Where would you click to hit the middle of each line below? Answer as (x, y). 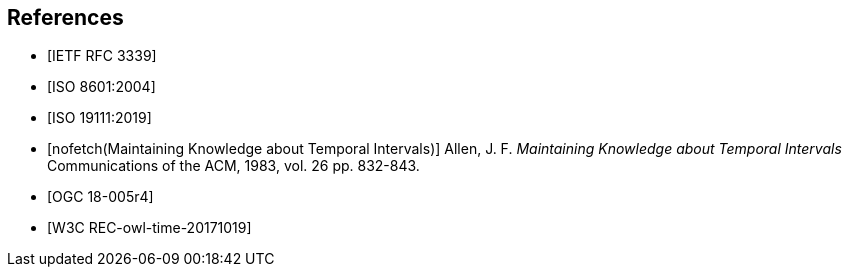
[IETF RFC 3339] (102, 56)
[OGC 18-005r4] (100, 197)
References (65, 17)
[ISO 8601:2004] (101, 87)
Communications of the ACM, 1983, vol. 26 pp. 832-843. (233, 166)
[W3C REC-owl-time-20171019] (149, 228)
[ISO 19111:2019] (99, 118)
